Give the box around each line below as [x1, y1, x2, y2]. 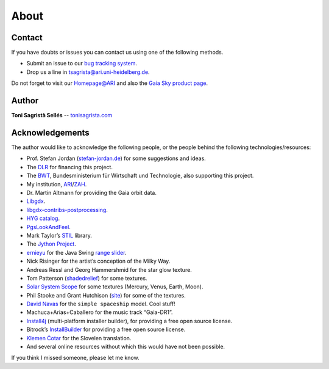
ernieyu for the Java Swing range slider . [26, 249, 127, 256]
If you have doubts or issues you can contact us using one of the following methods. [11, 49, 224, 56]
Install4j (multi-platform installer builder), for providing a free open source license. [26, 317, 233, 324]
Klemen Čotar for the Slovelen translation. [26, 334, 132, 342]
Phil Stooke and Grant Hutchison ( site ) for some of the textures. [26, 291, 186, 299]
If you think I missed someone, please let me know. [11, 354, 140, 362]
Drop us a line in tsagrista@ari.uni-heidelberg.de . [26, 68, 150, 76]
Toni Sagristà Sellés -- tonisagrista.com [11, 112, 113, 119]
